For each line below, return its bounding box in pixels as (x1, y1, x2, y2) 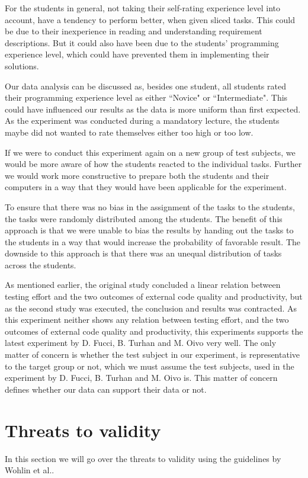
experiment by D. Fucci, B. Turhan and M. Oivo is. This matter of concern (5, 371, 278, 384)
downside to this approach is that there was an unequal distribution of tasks (5, 247, 282, 259)
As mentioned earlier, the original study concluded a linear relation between (5, 278, 281, 291)
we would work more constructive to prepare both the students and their (5, 169, 269, 181)
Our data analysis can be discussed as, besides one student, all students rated (5, 79, 286, 92)
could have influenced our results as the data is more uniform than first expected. (5, 102, 301, 115)
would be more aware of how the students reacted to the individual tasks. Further (5, 158, 302, 170)
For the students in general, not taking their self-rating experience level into (5, 2, 280, 14)
